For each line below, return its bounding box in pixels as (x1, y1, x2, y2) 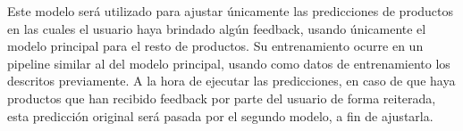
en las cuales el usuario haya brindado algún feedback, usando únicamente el (7, 19, 426, 37)
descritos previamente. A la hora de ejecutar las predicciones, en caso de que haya (7, 71, 456, 90)
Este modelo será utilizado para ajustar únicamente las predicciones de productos (7, 2, 454, 20)
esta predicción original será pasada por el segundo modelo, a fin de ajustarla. (7, 106, 434, 125)
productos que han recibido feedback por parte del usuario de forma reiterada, (7, 88, 436, 107)
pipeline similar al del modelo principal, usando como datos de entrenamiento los (7, 53, 450, 72)
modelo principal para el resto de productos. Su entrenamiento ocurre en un (7, 37, 424, 55)
